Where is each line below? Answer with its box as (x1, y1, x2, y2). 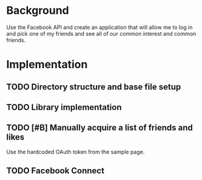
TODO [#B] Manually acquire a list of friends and (6, 123, 193, 133)
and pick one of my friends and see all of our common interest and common (6, 30, 197, 37)
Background (6, 4, 69, 18)
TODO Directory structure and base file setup (6, 82, 181, 92)
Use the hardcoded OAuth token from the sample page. (6, 148, 145, 155)
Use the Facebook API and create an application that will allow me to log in (6, 24, 193, 31)
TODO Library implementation (6, 102, 122, 112)
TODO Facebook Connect (6, 166, 105, 176)
